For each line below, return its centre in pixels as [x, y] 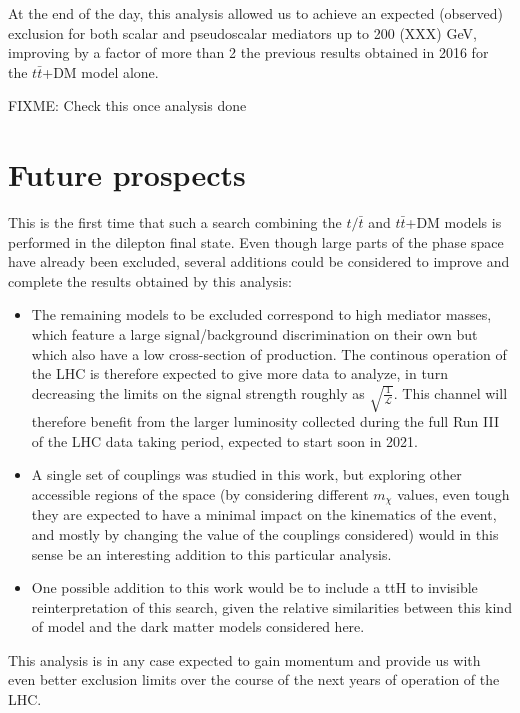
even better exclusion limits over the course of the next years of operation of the [254, 679]
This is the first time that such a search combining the [175, 222]
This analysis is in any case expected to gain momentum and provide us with [244, 659]
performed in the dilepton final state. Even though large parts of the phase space [256, 241]
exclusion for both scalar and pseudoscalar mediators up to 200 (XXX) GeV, [242, 32]
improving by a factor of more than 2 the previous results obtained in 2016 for [248, 52]
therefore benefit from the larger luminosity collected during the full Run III [265, 421]
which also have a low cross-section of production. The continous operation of [269, 353]
